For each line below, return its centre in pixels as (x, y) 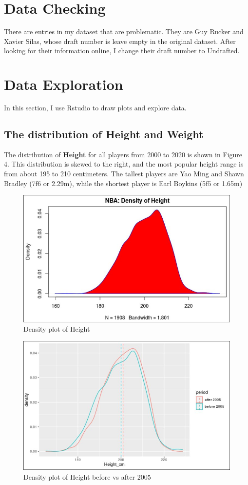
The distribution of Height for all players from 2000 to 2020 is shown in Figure (123, 154)
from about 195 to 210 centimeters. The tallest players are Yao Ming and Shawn (124, 174)
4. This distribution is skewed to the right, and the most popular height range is (124, 164)
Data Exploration (64, 84)
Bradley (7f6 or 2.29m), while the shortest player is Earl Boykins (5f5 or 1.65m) (123, 183)
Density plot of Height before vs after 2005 (87, 476)
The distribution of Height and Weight (104, 134)
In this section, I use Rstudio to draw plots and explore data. (95, 108)
